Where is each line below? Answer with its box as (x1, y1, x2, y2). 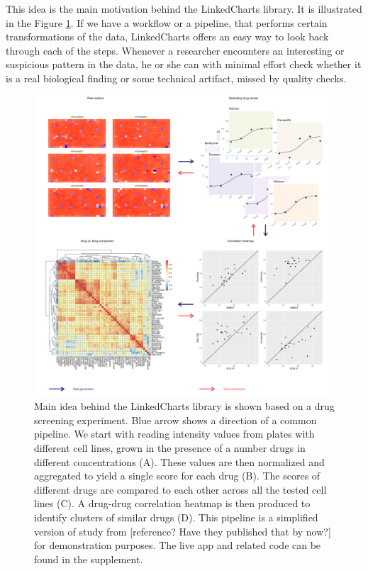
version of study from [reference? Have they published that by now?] (34, 523, 331, 538)
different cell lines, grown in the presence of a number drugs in (34, 440, 306, 455)
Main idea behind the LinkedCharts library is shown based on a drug (34, 399, 335, 414)
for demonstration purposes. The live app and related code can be (34, 538, 321, 553)
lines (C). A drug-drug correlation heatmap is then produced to (34, 496, 311, 511)
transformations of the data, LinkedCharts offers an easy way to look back (6, 29, 329, 44)
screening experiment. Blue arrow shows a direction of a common (34, 412, 317, 427)
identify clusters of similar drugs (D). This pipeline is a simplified (34, 509, 318, 524)
